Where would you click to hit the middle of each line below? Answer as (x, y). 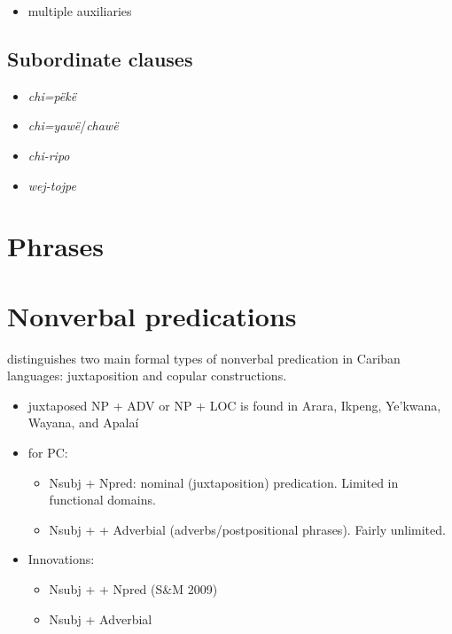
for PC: (48, 453)
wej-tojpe (52, 185)
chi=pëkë (52, 95)
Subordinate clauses (100, 58)
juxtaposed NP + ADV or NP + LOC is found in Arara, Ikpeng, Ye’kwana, (234, 405)
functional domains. (102, 500)
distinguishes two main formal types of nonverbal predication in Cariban (204, 358)
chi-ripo (49, 155)
